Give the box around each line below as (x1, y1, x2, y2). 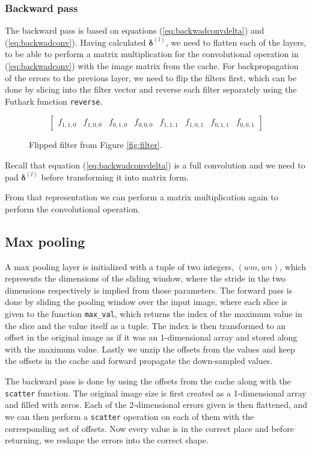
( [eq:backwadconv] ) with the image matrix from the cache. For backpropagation (5, 60, 299, 72)
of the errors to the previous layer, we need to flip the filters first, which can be (5, 71, 297, 84)
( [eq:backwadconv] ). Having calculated (5, 35, 146, 48)
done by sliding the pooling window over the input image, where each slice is (5, 295, 287, 308)
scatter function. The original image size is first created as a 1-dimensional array (5, 386, 307, 399)
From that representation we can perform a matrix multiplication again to (5, 191, 278, 203)
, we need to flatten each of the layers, (165, 35, 307, 48)
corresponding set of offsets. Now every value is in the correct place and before (5, 422, 294, 434)
